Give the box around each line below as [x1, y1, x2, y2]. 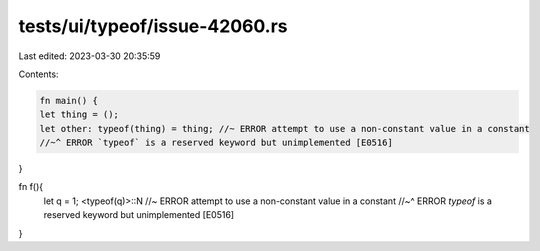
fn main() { [39, 95, 99, 106]
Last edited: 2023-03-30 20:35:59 [18, 50, 161, 62]
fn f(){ [18, 181, 44, 193]
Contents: [18, 68, 59, 80]
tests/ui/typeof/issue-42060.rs [18, 15, 288, 37]
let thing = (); [39, 109, 120, 120]
